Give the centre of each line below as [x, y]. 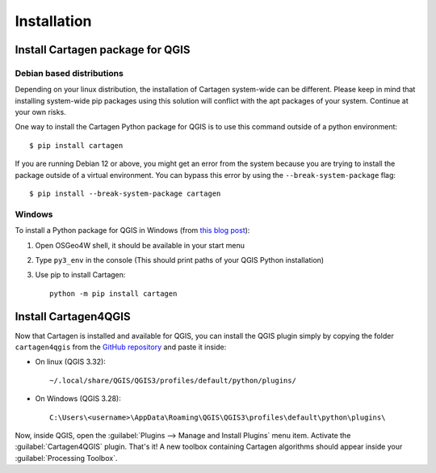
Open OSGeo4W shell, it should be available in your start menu [140, 245]
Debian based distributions [69, 73]
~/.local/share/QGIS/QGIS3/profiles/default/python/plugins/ [173, 380]
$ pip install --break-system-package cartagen [125, 194]
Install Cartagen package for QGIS [103, 50]
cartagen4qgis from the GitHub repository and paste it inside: [121, 347]
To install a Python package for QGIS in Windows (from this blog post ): [132, 230]
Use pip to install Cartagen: [80, 275]
